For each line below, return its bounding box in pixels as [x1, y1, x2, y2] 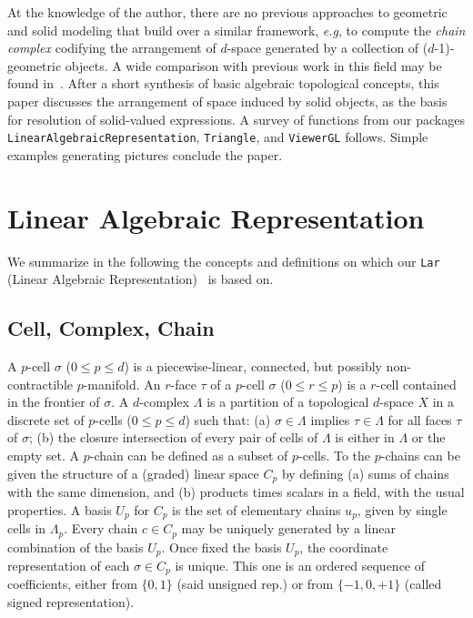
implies [310, 410, 350, 429]
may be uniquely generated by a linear [181, 519, 396, 538]
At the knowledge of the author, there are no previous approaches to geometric [7, 3, 448, 21]
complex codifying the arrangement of [7, 38, 216, 57]
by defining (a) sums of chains [281, 463, 449, 482]
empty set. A [7, 445, 80, 464]
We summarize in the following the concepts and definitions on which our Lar [7, 251, 440, 270]
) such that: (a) [185, 410, 271, 429]
